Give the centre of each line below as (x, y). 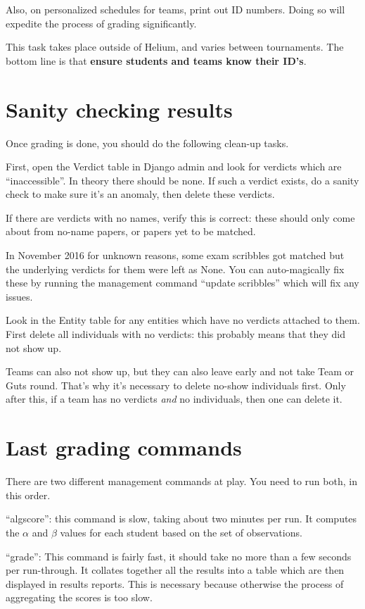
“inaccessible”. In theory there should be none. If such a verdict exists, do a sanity (182, 180)
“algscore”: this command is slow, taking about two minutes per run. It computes (181, 519)
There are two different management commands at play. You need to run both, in (181, 481)
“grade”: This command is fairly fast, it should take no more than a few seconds (179, 556)
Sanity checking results (119, 109)
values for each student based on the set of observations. (181, 532)
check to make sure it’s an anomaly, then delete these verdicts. (140, 194)
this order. (28, 495)
